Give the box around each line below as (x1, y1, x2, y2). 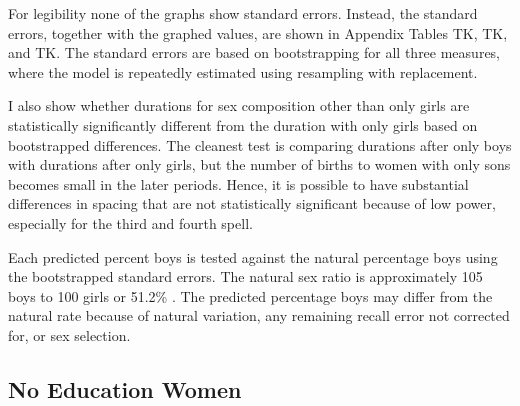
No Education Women (8, 373, 242, 404)
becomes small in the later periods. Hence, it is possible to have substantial (8, 173, 469, 194)
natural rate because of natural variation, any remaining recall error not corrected (8, 305, 510, 326)
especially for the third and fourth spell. (8, 212, 253, 233)
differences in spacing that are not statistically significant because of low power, (8, 193, 496, 214)
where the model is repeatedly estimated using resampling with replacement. (8, 61, 478, 82)
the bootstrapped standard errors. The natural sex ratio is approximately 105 (8, 266, 483, 287)
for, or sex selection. (8, 324, 131, 345)
